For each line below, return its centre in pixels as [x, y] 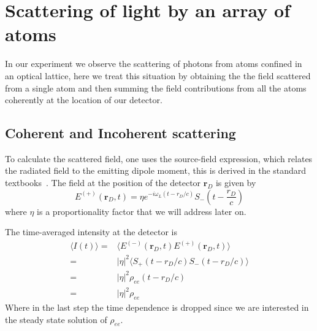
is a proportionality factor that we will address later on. [142, 211]
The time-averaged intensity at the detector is [91, 232]
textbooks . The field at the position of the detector [103, 183]
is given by [236, 183]
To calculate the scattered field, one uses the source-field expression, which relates [159, 158]
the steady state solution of [56, 319]
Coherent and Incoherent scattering [120, 133]
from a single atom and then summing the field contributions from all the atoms [156, 88]
